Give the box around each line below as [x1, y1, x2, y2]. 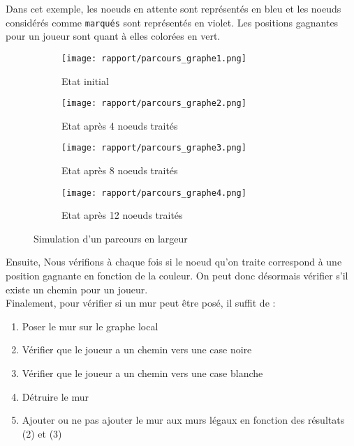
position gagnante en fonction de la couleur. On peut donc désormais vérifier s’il [6, 268, 348, 283]
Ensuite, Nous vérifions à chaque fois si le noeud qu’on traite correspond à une [6, 254, 342, 269]
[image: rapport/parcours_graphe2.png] [61, 98, 246, 109]
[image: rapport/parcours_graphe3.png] [61, 143, 246, 153]
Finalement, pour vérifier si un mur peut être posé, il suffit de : [6, 295, 276, 310]
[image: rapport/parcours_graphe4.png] [61, 187, 246, 198]
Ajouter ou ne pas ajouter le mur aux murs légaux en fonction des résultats [22, 413, 345, 427]
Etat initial [61, 73, 109, 88]
